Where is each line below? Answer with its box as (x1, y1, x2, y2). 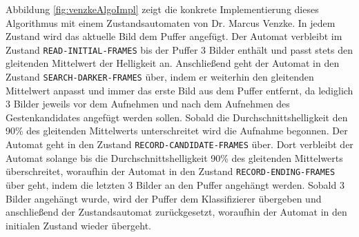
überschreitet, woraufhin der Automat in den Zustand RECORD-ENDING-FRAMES (6, 164, 336, 178)
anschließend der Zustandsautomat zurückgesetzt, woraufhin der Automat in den (6, 205, 347, 219)
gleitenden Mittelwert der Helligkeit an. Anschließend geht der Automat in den (6, 56, 340, 70)
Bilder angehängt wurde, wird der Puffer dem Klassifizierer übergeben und (6, 191, 322, 205)
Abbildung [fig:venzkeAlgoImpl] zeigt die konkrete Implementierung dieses (6, 2, 319, 16)
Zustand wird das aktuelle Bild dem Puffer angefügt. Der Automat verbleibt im (6, 29, 342, 43)
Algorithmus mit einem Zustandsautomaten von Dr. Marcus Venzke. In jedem (6, 15, 336, 30)
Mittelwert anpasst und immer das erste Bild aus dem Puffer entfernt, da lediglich (6, 83, 353, 97)
